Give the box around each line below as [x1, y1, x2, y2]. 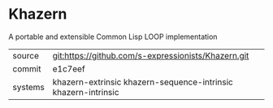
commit [12, 63, 41, 74]
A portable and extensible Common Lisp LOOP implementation [8, 32, 218, 41]
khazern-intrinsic [52, 86, 119, 97]
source [12, 50, 39, 61]
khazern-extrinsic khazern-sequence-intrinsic [52, 76, 233, 88]
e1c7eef [52, 63, 85, 74]
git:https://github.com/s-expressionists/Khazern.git [52, 50, 249, 61]
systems [12, 81, 45, 93]
